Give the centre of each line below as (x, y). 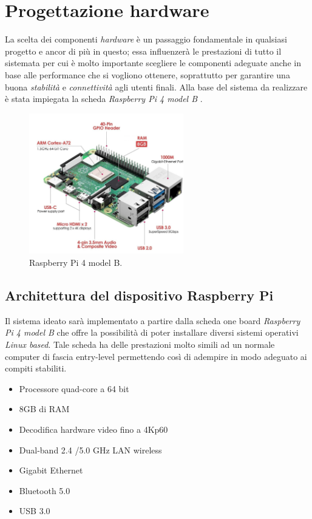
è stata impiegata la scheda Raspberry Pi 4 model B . (104, 99)
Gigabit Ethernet (51, 470)
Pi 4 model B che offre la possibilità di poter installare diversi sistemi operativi (152, 332)
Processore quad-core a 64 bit (74, 388)
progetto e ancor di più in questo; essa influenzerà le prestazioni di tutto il (143, 51)
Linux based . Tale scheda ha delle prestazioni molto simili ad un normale (140, 344)
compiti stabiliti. (36, 368)
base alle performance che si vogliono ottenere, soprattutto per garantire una (148, 74)
